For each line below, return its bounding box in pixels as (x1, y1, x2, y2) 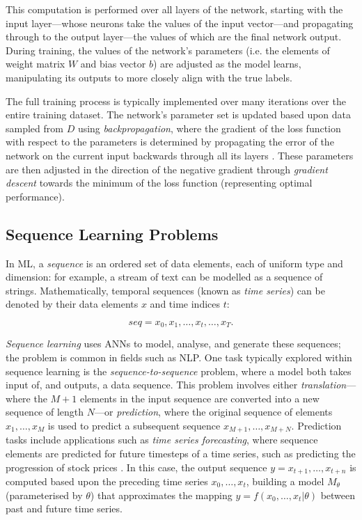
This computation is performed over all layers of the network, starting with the (6, 2, 343, 16)
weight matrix (6, 56, 65, 71)
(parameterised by (6, 487, 83, 502)
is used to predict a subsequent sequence (47, 418, 221, 432)
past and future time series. (6, 501, 123, 516)
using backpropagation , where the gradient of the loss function (77, 120, 341, 135)
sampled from (6, 120, 63, 135)
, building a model (246, 474, 324, 488)
